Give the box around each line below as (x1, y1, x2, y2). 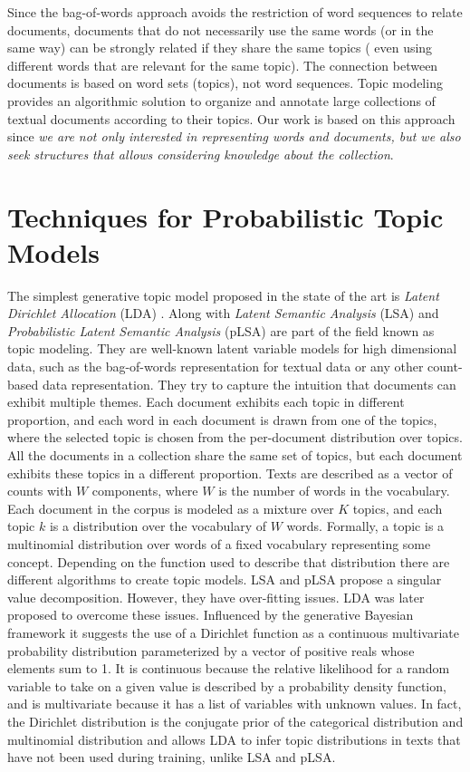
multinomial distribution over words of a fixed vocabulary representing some (7, 534, 431, 553)
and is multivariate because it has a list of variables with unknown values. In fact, (7, 694, 462, 713)
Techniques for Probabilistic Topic (7, 198, 444, 235)
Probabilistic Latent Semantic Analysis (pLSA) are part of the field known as (7, 321, 435, 340)
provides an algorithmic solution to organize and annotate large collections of (7, 91, 436, 110)
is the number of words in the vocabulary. (218, 481, 450, 500)
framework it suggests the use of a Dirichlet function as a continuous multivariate (7, 622, 459, 642)
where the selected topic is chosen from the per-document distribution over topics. (7, 428, 463, 447)
